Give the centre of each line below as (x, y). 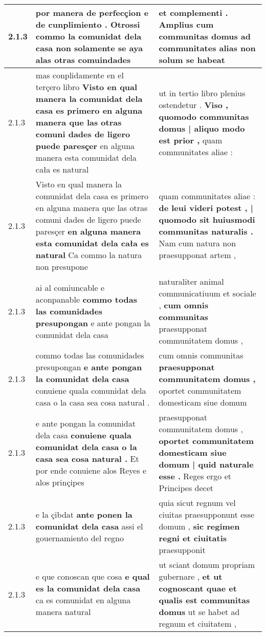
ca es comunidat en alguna (83, 600)
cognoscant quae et (198, 588)
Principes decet (186, 488)
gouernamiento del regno (80, 538)
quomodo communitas (204, 116)
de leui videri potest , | (206, 208)
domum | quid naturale (206, 464)
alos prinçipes (60, 482)
